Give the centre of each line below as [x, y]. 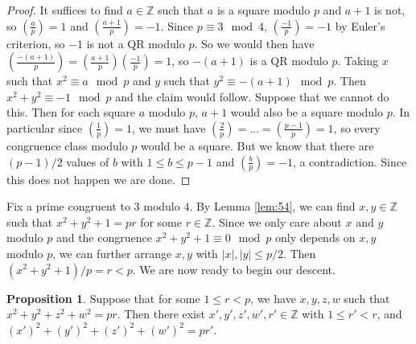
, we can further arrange [112, 253]
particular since [45, 127]
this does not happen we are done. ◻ [99, 179]
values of [88, 161]
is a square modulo [264, 10]
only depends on [315, 238]
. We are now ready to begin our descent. [234, 269]
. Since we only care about [277, 221]
